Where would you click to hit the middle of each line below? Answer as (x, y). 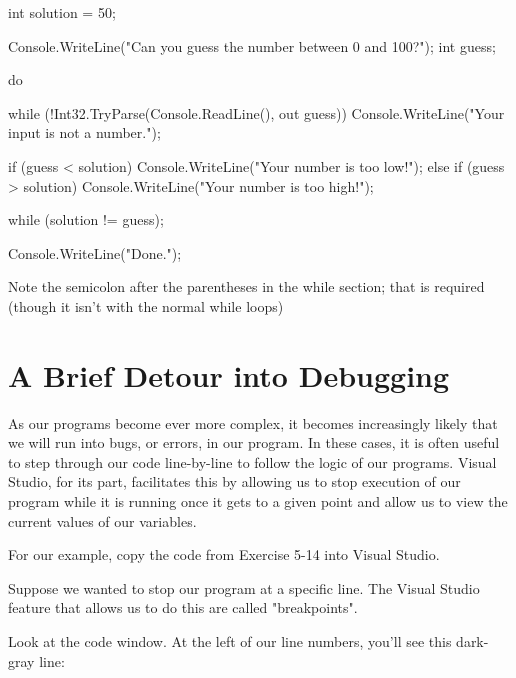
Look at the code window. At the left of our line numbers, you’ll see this (230, 641)
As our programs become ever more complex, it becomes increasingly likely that (253, 422)
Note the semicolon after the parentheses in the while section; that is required (246, 286)
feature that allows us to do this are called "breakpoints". (183, 607)
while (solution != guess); (86, 219)
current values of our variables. (102, 520)
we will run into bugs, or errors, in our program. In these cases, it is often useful (254, 442)
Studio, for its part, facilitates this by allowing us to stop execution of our (234, 481)
